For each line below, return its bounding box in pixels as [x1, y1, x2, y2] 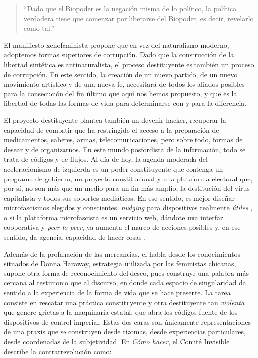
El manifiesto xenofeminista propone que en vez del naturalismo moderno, [4, 39, 229, 50]
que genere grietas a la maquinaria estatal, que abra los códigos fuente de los [4, 307, 238, 317]
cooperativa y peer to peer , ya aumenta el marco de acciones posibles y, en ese [4, 222, 241, 232]
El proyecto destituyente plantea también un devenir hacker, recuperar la [4, 114, 226, 125]
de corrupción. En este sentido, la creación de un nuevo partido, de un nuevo [4, 69, 238, 79]
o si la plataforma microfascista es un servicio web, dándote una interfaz [4, 212, 224, 222]
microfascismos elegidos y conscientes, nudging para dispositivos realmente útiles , [4, 202, 253, 213]
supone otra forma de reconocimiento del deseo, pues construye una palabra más [4, 268, 249, 278]
